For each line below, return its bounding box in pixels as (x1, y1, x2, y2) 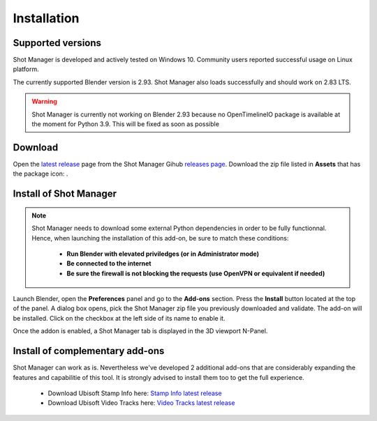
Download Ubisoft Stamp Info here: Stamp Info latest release (47, 389, 223, 397)
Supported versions (13, 37, 101, 49)
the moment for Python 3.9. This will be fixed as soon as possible (31, 120, 220, 128)
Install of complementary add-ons (13, 345, 165, 357)
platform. (13, 65, 40, 73)
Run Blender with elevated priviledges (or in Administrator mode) (66, 250, 260, 258)
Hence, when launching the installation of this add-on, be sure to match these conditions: (31, 234, 289, 242)
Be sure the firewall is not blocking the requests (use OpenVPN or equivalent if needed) (66, 269, 325, 277)
